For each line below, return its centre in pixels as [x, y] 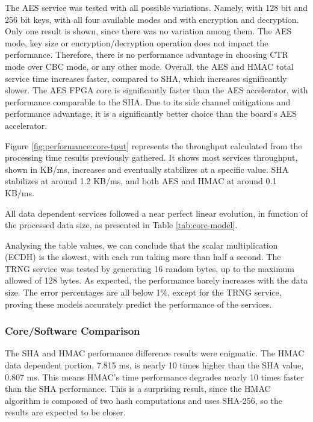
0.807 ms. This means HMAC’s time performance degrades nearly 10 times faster [154, 377]
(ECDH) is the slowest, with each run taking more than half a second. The [143, 257]
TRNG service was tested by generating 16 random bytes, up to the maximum [150, 268]
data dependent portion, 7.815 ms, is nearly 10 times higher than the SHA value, [154, 365]
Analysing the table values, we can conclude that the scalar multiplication [141, 245]
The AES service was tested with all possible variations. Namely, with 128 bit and [156, 7]
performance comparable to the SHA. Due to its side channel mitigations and [148, 101]
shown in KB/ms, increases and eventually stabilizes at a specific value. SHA [147, 169]
